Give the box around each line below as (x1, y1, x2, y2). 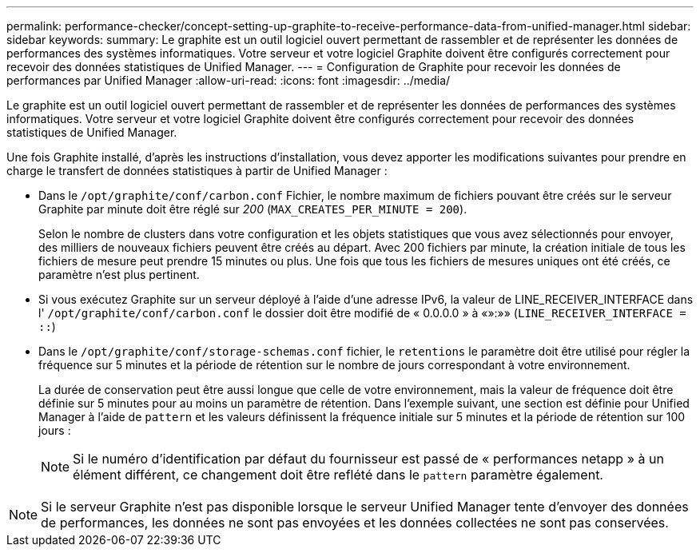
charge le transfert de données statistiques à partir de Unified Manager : (6, 164, 388, 177)
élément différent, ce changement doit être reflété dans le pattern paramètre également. (73, 467, 603, 483)
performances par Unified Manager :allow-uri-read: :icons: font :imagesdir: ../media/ (6, 74, 451, 87)
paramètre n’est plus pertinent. (38, 268, 200, 281)
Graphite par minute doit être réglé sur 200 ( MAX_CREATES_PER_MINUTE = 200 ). (38, 202, 467, 216)
